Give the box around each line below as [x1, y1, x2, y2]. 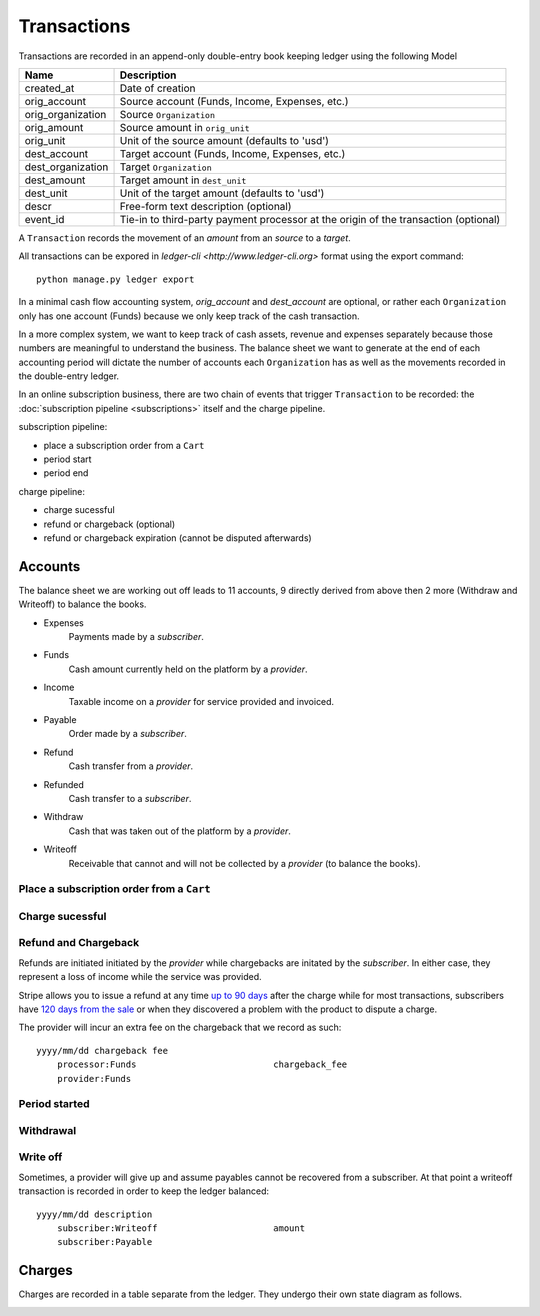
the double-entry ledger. [18, 370, 120, 382]
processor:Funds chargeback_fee [56, 1059, 348, 1070]
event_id [24, 212, 65, 226]
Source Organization [119, 107, 215, 121]
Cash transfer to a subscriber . [68, 792, 192, 804]
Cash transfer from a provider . [68, 760, 194, 772]
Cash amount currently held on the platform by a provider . [68, 663, 309, 675]
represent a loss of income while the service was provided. [18, 971, 262, 983]
